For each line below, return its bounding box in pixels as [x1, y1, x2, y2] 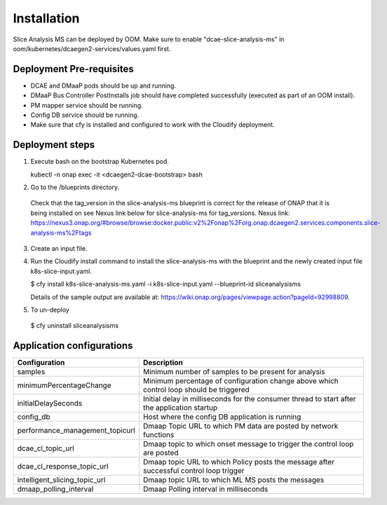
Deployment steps [13, 139, 95, 151]
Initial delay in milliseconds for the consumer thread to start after [142, 394, 357, 404]
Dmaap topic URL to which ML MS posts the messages [142, 475, 325, 485]
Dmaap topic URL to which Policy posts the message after [142, 457, 334, 467]
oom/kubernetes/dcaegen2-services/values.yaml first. [13, 44, 171, 53]
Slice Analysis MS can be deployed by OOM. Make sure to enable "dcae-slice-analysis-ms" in [13, 35, 285, 43]
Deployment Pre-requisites [13, 63, 134, 75]
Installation [13, 11, 80, 26]
